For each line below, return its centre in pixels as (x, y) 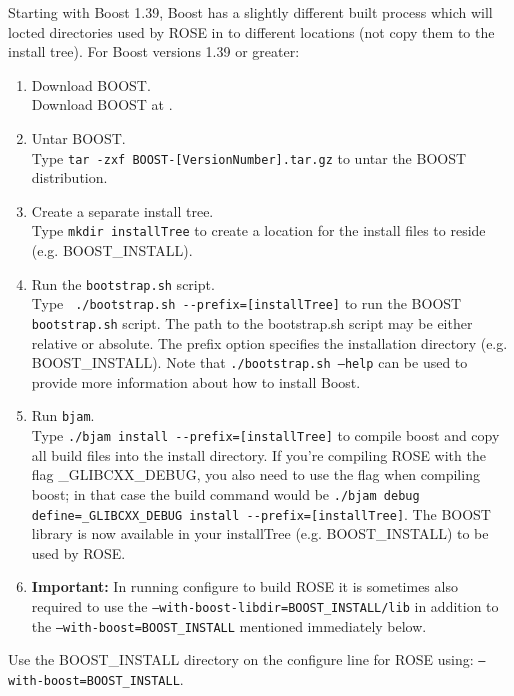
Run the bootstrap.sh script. (123, 283)
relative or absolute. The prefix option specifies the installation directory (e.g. (269, 342)
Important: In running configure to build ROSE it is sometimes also (244, 586)
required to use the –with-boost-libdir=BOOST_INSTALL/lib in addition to (265, 606)
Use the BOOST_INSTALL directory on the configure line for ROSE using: (241, 659)
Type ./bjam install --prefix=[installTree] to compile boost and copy (265, 435)
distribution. (69, 177)
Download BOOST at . (102, 104)
